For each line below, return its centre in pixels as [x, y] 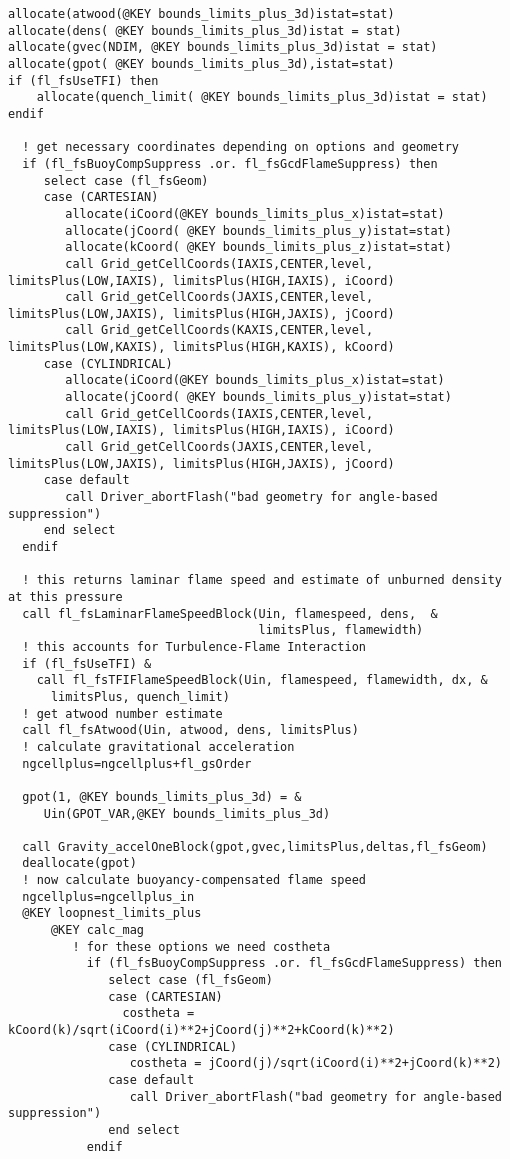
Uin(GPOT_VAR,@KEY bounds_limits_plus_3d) [187, 813]
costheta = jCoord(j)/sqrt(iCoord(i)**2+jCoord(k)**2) [315, 1063]
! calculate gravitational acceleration [158, 746]
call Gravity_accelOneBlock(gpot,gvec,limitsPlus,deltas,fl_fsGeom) [255, 846]
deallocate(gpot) [79, 863]
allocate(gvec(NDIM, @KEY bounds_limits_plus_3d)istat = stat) [223, 47]
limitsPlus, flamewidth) [341, 630]
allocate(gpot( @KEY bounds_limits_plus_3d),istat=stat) [201, 63]
